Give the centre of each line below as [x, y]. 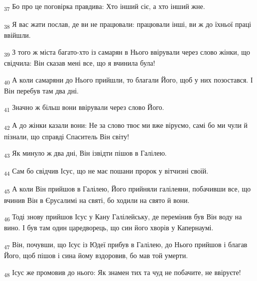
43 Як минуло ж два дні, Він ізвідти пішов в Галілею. [85, 153]
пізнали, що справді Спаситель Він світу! [67, 136]
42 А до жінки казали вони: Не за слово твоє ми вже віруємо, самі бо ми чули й [126, 126]
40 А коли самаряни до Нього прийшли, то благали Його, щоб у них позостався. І [128, 80]
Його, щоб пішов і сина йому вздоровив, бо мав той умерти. [96, 255]
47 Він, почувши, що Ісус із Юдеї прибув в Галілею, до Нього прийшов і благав [126, 245]
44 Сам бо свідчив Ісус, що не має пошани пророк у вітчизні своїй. [106, 172]
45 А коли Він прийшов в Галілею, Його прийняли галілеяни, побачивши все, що [128, 189]
